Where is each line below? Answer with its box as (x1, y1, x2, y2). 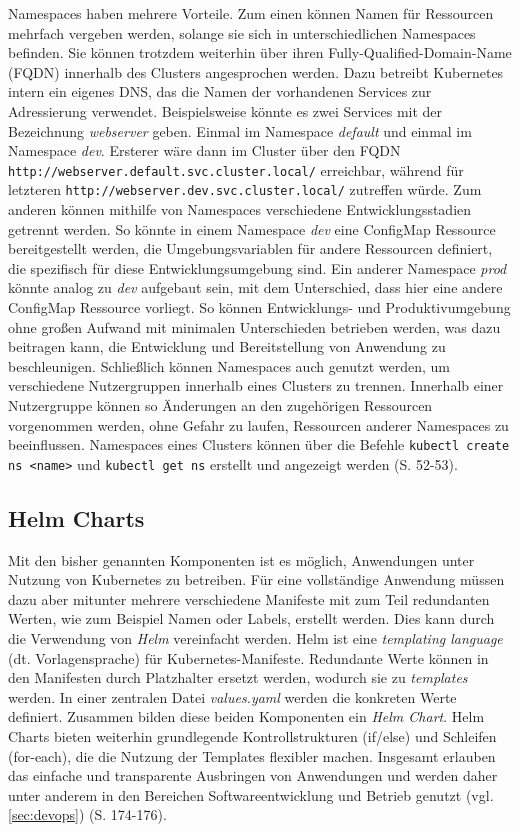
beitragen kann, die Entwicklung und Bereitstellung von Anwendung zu (8, 336, 446, 357)
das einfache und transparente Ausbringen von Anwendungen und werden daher (8, 765, 498, 786)
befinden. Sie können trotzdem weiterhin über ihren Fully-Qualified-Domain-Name (8, 42, 512, 63)
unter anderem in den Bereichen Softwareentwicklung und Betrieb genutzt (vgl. (8, 784, 494, 805)
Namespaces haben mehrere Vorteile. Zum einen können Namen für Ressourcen (8, 3, 494, 23)
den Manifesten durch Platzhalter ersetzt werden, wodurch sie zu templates (8, 667, 468, 688)
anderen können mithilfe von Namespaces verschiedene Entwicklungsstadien (8, 199, 472, 220)
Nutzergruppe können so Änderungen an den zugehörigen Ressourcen (8, 395, 433, 415)
